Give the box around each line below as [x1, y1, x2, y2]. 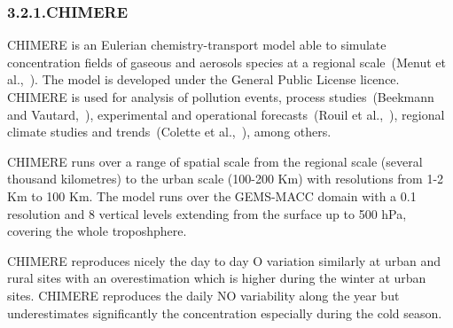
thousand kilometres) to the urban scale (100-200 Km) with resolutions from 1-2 [7, 169, 444, 188]
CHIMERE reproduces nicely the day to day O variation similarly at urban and [7, 251, 441, 269]
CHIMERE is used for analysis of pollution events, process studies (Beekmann [7, 88, 434, 105]
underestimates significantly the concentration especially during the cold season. [7, 303, 442, 322]
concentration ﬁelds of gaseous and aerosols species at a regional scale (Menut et [7, 52, 446, 71]
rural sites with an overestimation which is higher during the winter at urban [7, 269, 426, 287]
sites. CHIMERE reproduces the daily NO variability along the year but [7, 285, 400, 304]
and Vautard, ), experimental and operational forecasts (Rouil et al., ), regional [7, 105, 445, 123]
